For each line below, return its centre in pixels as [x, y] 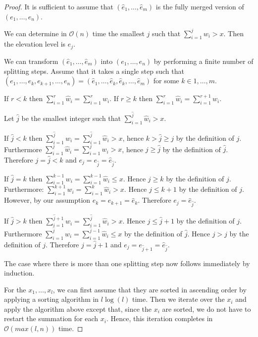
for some [166, 81]
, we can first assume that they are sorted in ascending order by [150, 289]
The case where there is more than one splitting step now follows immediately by [127, 263]
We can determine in [35, 33]
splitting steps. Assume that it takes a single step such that [94, 71]
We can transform [31, 61]
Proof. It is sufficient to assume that [59, 6]
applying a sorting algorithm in [52, 299]
